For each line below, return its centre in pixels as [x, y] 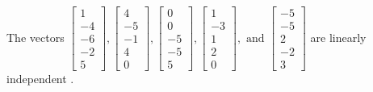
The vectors [36, 37]
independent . [40, 79]
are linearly [338, 37]
